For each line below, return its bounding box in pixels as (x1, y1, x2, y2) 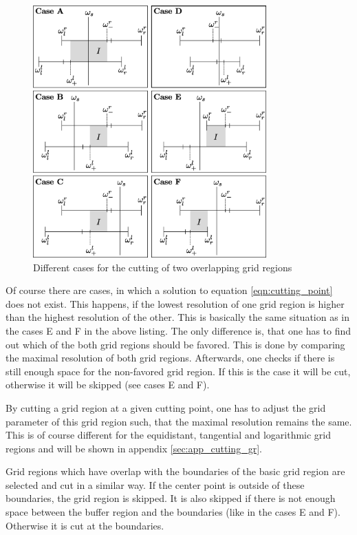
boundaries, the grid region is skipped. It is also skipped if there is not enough (6, 491, 336, 505)
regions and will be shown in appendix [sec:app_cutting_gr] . (6, 441, 262, 455)
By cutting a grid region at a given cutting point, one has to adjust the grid (6, 400, 326, 415)
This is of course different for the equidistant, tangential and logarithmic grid (6, 428, 332, 442)
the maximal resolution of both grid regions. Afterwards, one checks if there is (6, 350, 335, 365)
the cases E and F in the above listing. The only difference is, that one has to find (6, 323, 351, 337)
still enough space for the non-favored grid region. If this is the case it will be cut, (6, 364, 351, 378)
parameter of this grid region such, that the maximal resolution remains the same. (6, 414, 352, 428)
